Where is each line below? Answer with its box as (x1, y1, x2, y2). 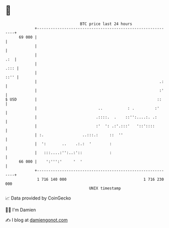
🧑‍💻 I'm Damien (5, 207, 36, 213)
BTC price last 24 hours (80, 21, 133, 26)
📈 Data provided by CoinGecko (5, 195, 71, 201)
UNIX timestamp (89, 185, 121, 191)
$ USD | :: (5, 96, 162, 102)
